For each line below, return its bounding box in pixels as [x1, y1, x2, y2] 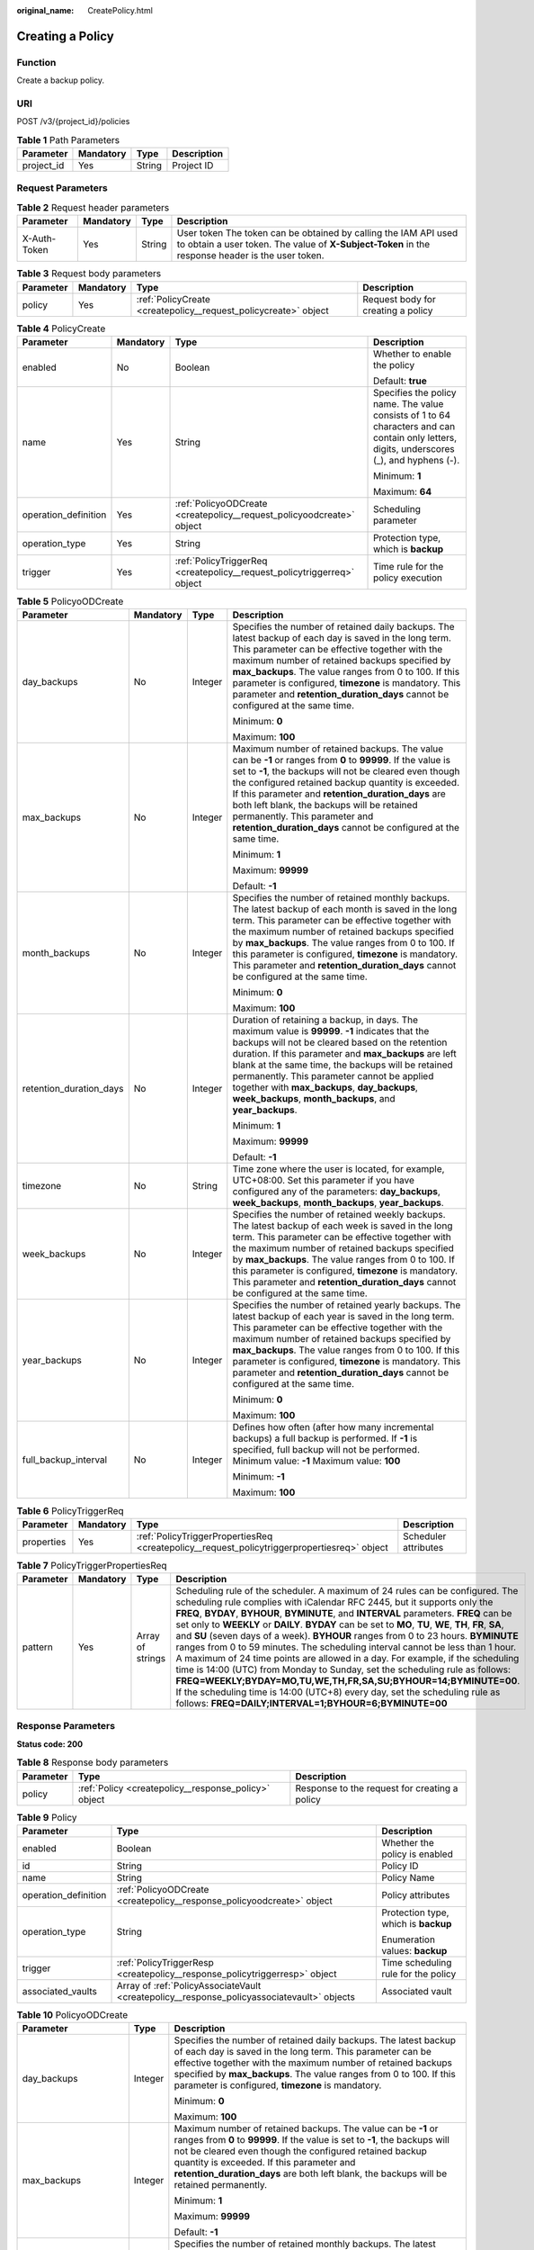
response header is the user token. [176, 249, 325, 262]
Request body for [362, 292, 436, 305]
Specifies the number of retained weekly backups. [232, 1209, 446, 1221]
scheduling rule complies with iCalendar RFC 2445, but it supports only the [175, 1596, 494, 1608]
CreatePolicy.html [87, 5, 153, 15]
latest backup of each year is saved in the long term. [232, 1310, 455, 1323]
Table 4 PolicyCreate [16, 322, 106, 335]
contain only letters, [373, 431, 458, 444]
